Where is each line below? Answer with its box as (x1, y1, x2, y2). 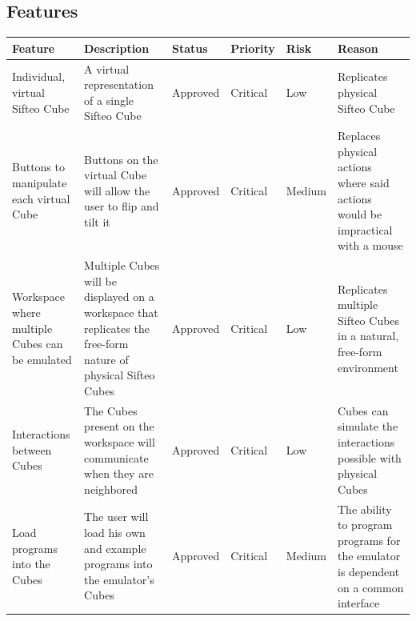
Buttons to (12, 158, 65, 175)
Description (84, 39, 150, 56)
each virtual (12, 190, 70, 206)
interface (338, 595, 380, 611)
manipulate (12, 174, 67, 190)
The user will (84, 508, 149, 525)
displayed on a (84, 288, 154, 305)
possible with (338, 449, 402, 466)
